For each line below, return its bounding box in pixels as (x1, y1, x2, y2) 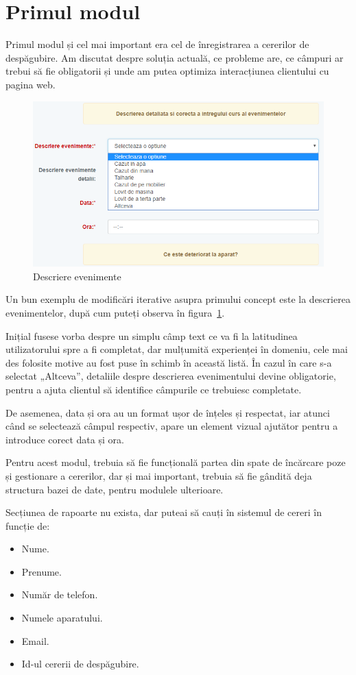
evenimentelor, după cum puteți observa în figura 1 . (5, 305, 225, 319)
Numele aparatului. (21, 611, 103, 625)
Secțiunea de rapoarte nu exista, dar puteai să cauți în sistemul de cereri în (5, 505, 322, 519)
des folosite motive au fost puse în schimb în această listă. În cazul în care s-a (5, 355, 332, 369)
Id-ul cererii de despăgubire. (21, 656, 139, 671)
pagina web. (5, 77, 56, 91)
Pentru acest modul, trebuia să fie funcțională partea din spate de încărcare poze (5, 455, 346, 469)
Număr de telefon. (21, 587, 98, 602)
